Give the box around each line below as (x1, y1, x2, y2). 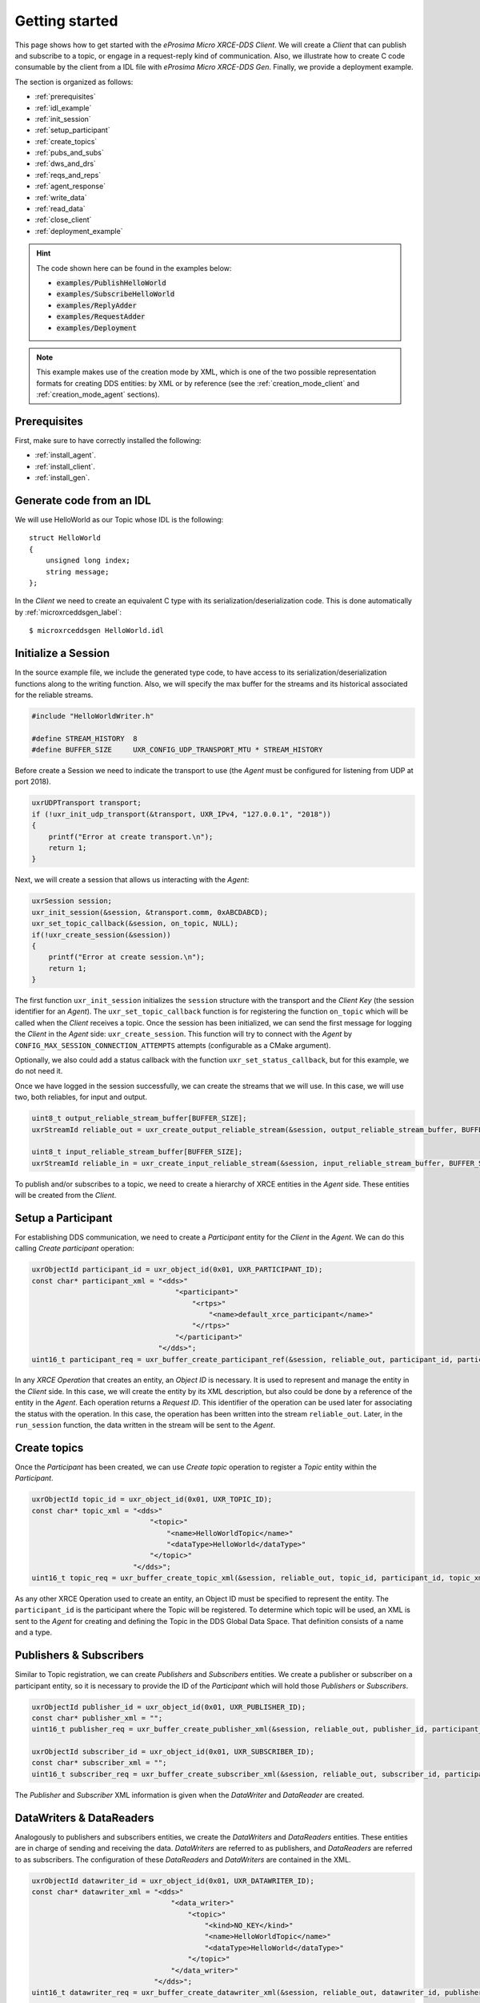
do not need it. (14, 1066, 63, 1076)
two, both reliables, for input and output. (14, 1092, 148, 1102)
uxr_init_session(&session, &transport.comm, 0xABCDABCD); (31, 908, 268, 917)
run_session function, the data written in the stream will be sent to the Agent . (14, 1421, 275, 1430)
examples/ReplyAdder (56, 300, 138, 310)
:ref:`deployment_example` (34, 226, 123, 236)
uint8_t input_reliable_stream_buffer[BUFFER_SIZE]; (31, 1147, 243, 1157)
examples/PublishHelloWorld (56, 278, 167, 288)
